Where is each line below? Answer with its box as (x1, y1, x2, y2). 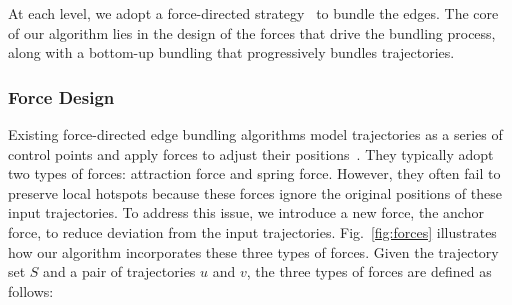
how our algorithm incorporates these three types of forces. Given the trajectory (8, 241, 499, 262)
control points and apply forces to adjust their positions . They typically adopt (8, 143, 494, 164)
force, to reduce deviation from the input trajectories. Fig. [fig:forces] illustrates (8, 221, 497, 242)
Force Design (8, 84, 115, 109)
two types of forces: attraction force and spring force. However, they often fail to (8, 163, 501, 184)
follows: (8, 280, 54, 301)
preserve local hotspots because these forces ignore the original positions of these (8, 182, 502, 203)
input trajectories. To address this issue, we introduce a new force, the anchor (8, 202, 484, 223)
